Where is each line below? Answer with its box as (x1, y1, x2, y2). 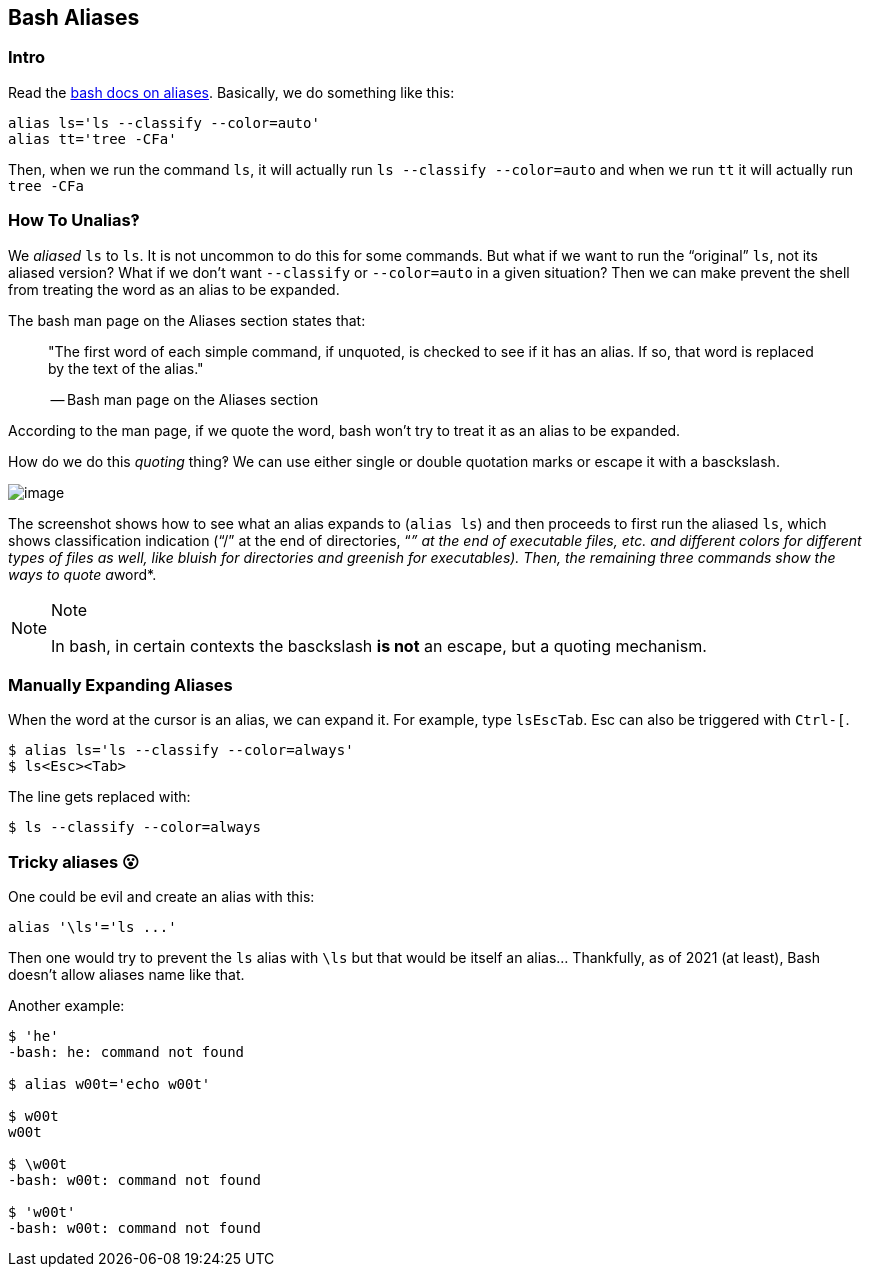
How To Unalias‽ (8, 210, 140, 231)
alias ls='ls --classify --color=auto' (8, 114, 320, 131)
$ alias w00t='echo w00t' (8, 1076, 211, 1093)
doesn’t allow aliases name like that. (8, 966, 245, 984)
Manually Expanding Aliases (8, 674, 233, 695)
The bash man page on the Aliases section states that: (8, 311, 366, 329)
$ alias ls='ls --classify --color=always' (8, 742, 354, 759)
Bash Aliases (8, 5, 140, 30)
